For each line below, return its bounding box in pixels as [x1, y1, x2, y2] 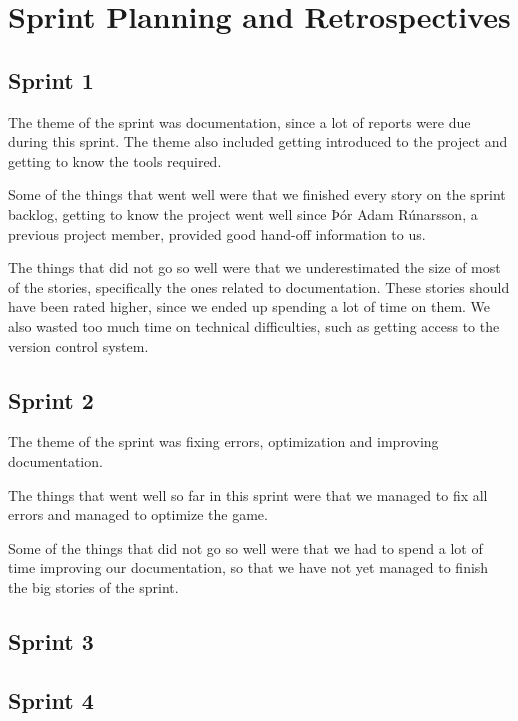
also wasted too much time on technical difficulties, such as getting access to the [8, 315, 500, 336]
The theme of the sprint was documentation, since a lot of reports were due [8, 111, 471, 132]
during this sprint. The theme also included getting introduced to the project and [8, 131, 508, 152]
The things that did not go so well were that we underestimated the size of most [8, 257, 501, 278]
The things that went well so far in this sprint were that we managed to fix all [8, 484, 488, 505]
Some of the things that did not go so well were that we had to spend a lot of [8, 537, 483, 558]
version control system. [8, 335, 149, 356]
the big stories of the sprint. [8, 576, 179, 597]
